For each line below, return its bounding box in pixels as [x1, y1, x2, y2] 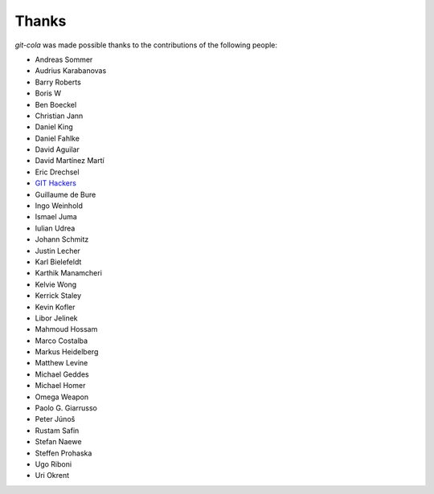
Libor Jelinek [35, 313, 78, 323]
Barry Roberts [35, 77, 82, 87]
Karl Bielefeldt [35, 257, 82, 267]
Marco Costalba [35, 336, 88, 345]
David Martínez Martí [35, 156, 104, 165]
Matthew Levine [35, 358, 88, 368]
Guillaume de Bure [35, 190, 96, 199]
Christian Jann [35, 111, 84, 120]
